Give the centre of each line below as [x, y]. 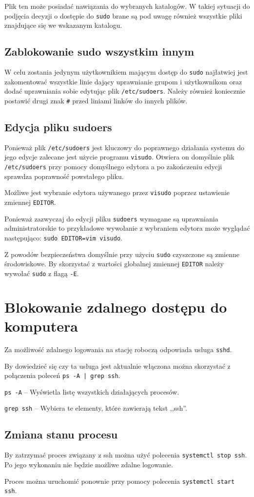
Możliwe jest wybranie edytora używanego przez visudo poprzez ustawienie [117, 192]
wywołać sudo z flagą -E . [42, 273]
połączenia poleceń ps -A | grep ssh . [62, 375]
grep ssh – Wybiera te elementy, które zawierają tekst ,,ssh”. [96, 408]
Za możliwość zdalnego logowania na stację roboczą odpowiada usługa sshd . [118, 349]
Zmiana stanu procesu [61, 434]
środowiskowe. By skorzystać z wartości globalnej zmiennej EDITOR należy [114, 264]
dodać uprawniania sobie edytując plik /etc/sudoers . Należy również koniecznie [125, 91]
